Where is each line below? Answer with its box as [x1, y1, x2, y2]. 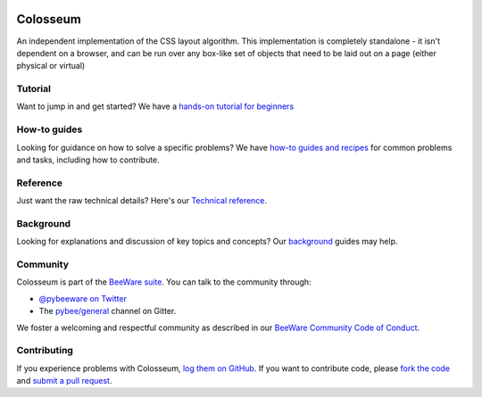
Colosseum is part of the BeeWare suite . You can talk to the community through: [16, 277, 312, 287]
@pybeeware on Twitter [38, 293, 127, 303]
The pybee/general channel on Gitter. [38, 306, 177, 317]
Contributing [16, 344, 73, 357]
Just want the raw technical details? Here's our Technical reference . [16, 195, 268, 206]
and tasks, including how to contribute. [16, 154, 160, 165]
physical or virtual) [16, 61, 86, 71]
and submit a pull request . [16, 376, 112, 386]
